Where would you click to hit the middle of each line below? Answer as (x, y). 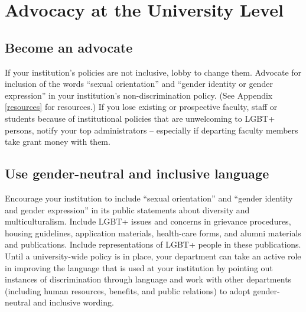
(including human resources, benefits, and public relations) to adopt (128, 290)
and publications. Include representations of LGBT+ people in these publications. (153, 244)
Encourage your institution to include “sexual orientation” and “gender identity (149, 198)
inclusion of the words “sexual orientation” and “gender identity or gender (139, 84)
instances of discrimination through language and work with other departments (148, 279)
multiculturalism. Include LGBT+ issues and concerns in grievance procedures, (148, 221)
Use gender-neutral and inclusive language (137, 173)
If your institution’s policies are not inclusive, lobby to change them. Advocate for (153, 72)
